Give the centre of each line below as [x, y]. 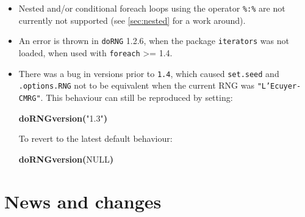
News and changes [83, 201]
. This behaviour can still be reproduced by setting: [137, 97]
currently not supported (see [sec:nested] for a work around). [132, 20]
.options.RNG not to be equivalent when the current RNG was [136, 85]
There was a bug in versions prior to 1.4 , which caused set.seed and [149, 73]
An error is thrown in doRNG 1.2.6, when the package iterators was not [154, 41]
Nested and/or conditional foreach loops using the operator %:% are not [152, 8]
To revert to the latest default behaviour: [95, 138]
